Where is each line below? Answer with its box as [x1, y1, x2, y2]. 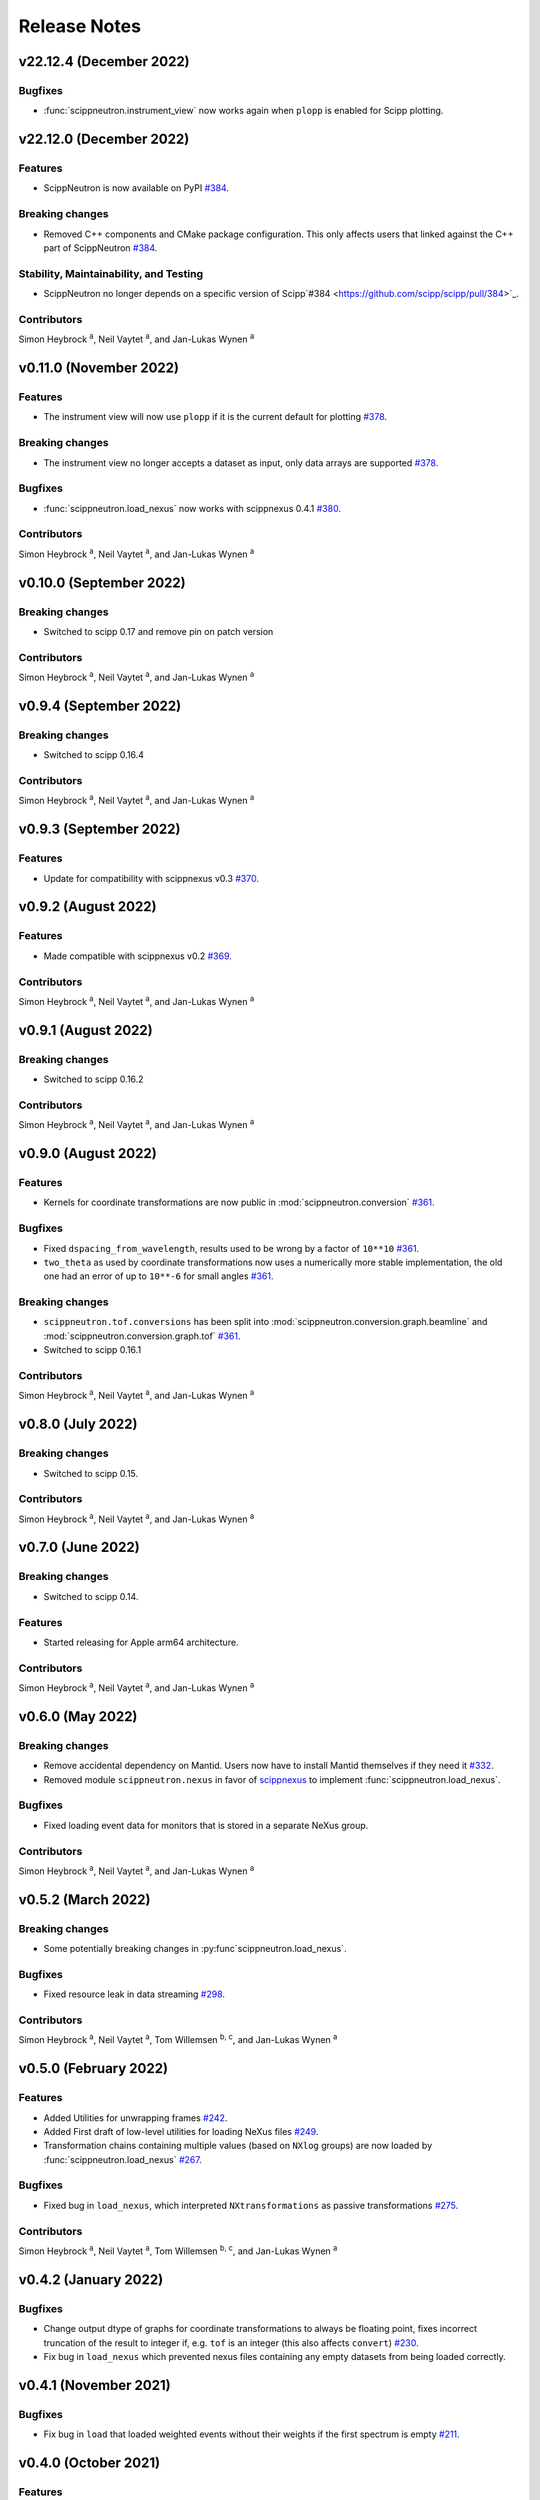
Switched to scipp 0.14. [43, 1590, 139, 1602]
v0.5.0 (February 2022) [18, 2060, 169, 2077]
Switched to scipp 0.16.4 [43, 749, 145, 761]
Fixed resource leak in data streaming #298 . [43, 1988, 225, 2000]
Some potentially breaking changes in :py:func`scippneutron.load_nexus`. [43, 1943, 347, 1955]
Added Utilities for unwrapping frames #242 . [43, 2111, 228, 2124]
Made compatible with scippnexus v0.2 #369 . [43, 950, 232, 962]
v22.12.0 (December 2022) [18, 131, 190, 148]
